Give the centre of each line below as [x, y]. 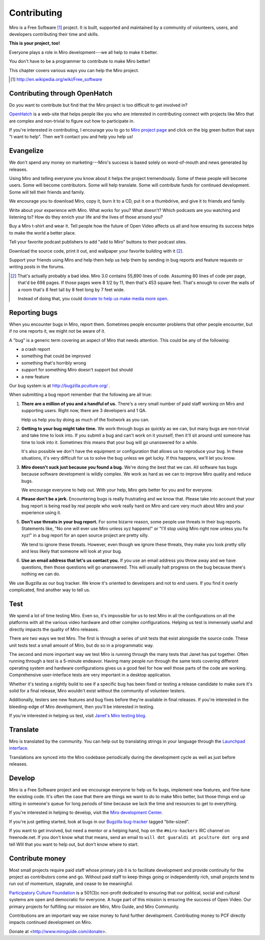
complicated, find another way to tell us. [50, 590]
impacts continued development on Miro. [51, 922]
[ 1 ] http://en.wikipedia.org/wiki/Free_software [56, 79]
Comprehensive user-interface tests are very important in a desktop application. [90, 675]
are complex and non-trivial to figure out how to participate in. [72, 121]
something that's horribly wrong [54, 363]
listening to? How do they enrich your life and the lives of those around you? [86, 217]
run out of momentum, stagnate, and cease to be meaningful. [71, 884]
